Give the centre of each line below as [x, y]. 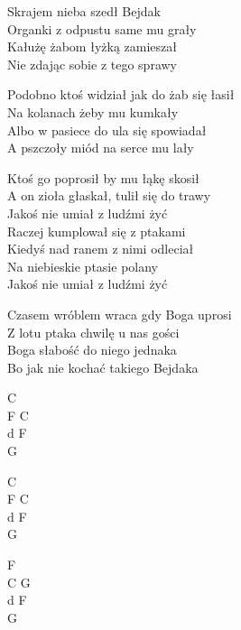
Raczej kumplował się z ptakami [97, 231]
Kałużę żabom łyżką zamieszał [92, 46]
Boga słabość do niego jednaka [92, 350]
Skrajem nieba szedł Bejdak [84, 11]
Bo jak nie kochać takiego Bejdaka [103, 367]
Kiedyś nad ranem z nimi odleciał [101, 249]
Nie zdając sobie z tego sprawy [92, 64]
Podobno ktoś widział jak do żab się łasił [121, 94]
